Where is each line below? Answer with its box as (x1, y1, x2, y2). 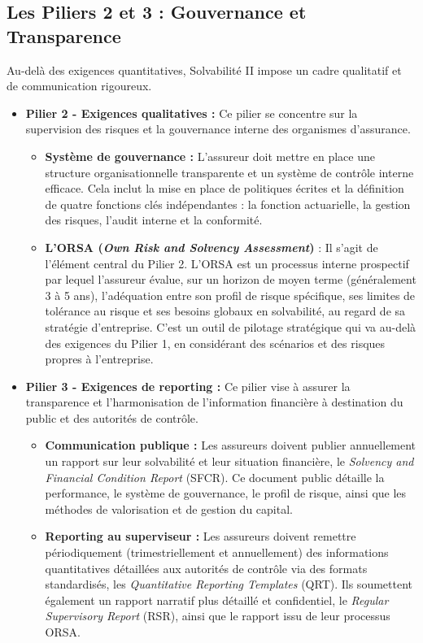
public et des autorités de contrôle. (25, 409, 198, 426)
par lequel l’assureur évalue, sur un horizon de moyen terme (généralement (45, 271, 416, 288)
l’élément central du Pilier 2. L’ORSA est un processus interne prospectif (45, 254, 409, 272)
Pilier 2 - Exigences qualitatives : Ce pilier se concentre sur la (25, 104, 358, 121)
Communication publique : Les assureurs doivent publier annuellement (45, 437, 416, 454)
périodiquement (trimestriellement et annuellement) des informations (45, 544, 389, 561)
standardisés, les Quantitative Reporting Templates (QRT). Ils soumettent (45, 576, 412, 593)
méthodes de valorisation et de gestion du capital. (45, 500, 293, 517)
